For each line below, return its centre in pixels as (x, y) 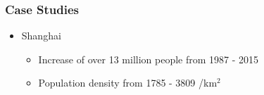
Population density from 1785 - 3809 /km (128, 83)
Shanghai (41, 36)
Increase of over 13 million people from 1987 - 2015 (149, 59)
